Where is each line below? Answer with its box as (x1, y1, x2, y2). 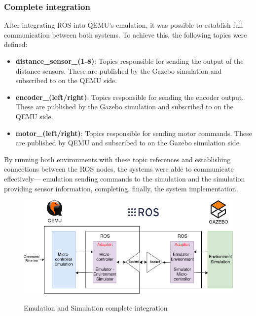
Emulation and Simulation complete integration (24, 302, 168, 313)
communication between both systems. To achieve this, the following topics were (4, 29, 247, 40)
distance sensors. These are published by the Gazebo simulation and (15, 65, 222, 76)
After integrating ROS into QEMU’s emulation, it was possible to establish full (4, 20, 243, 30)
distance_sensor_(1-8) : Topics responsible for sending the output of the (15, 56, 244, 66)
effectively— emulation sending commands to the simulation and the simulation (4, 173, 245, 183)
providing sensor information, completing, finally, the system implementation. (4, 183, 238, 193)
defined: (4, 39, 28, 49)
